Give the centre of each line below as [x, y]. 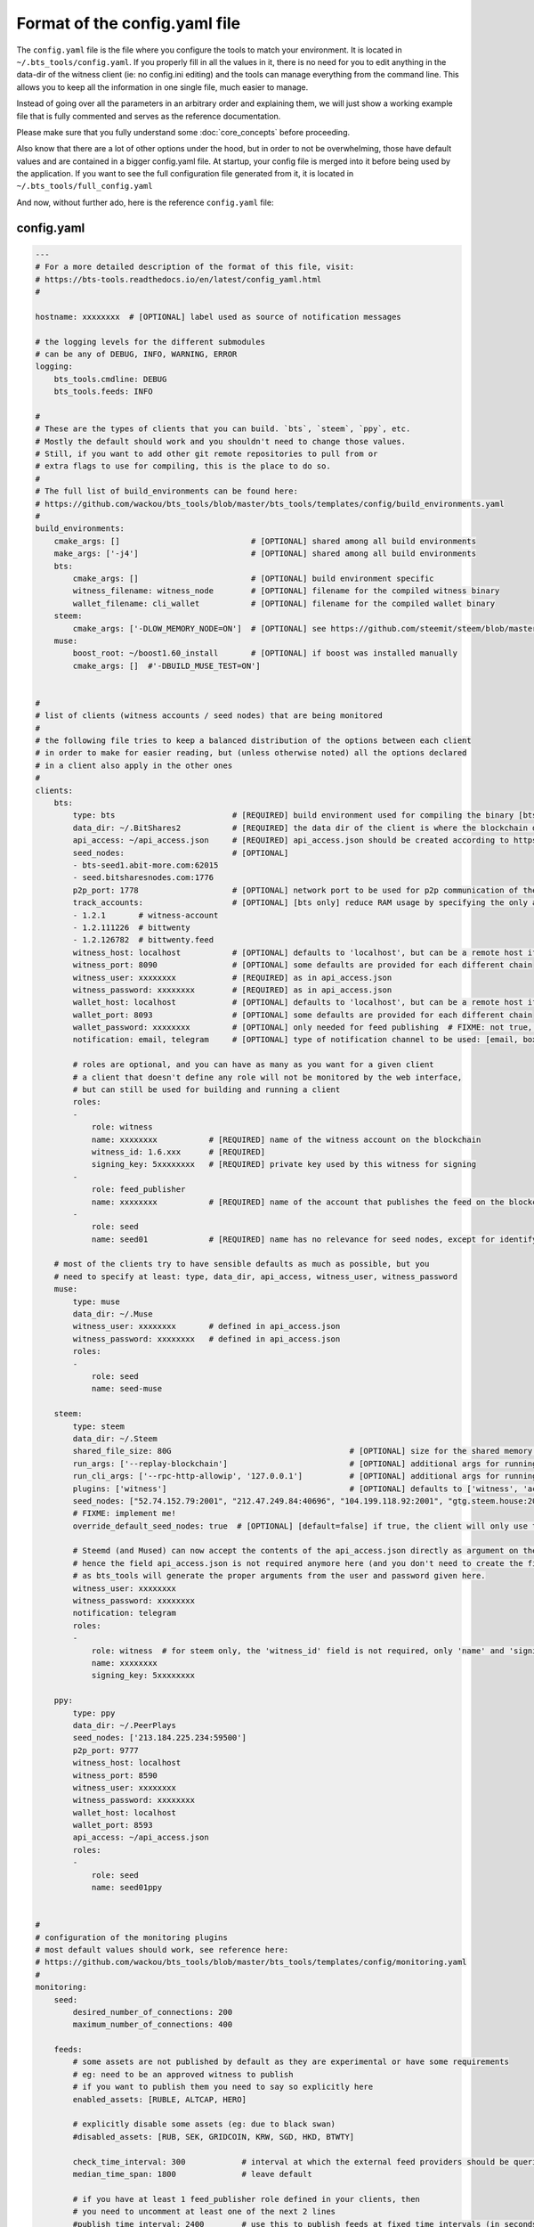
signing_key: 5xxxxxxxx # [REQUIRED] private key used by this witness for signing [283, 1164]
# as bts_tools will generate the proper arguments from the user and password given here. [279, 1576]
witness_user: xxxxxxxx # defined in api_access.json [206, 1326]
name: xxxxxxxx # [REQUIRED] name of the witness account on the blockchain [286, 1139]
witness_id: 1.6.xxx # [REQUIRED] [178, 1152]
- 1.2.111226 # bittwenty [131, 927]
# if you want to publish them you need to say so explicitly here [223, 2087]
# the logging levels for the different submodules [150, 342]
